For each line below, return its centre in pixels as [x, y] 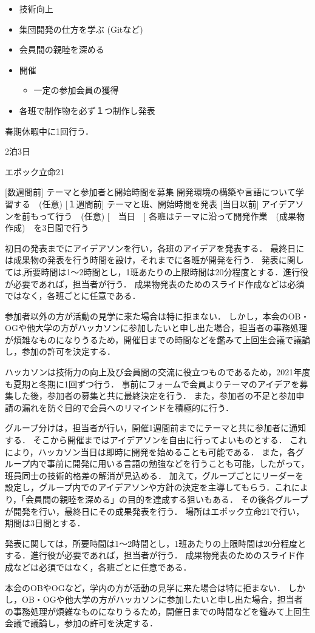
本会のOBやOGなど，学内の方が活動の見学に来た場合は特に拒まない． [145, 587]
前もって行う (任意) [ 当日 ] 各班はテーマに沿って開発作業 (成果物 [163, 216]
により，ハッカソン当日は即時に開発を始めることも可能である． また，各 [150, 451]
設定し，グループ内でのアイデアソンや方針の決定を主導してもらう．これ [148, 487]
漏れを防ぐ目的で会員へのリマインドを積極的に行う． [127, 407]
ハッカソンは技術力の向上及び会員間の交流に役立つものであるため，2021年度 [158, 372]
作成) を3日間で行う [47, 228]
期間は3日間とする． [45, 523]
